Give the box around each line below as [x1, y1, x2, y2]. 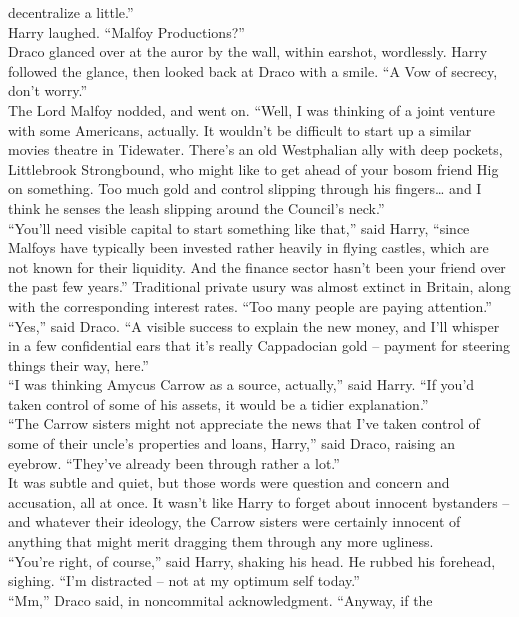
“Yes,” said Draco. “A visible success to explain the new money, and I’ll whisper [8, 315, 500, 336]
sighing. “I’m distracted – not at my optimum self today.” [8, 570, 360, 591]
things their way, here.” [8, 354, 149, 375]
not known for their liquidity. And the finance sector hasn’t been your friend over [8, 256, 506, 277]
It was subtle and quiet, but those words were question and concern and [8, 472, 450, 493]
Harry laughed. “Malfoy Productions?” [8, 21, 245, 42]
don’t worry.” [8, 80, 88, 101]
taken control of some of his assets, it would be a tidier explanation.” [8, 393, 429, 414]
